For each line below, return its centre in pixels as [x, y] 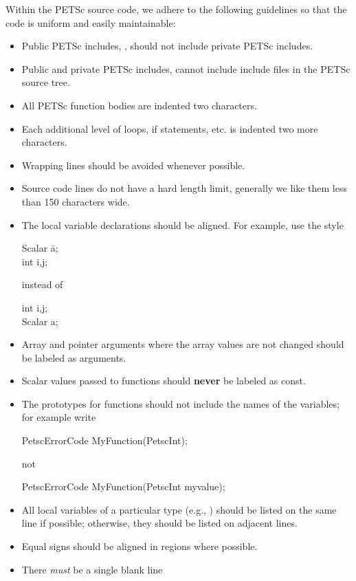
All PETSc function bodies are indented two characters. [139, 105]
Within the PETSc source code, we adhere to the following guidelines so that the [176, 9]
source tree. [46, 82]
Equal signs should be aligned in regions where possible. [140, 546]
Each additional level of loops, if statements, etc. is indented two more [170, 128]
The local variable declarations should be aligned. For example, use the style [182, 224]
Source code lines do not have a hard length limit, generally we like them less [184, 188]
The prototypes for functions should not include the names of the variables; [180, 403]
